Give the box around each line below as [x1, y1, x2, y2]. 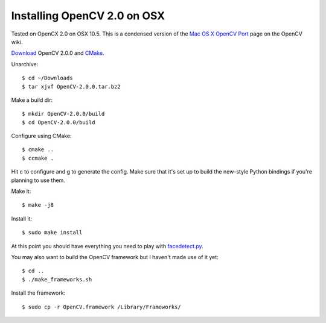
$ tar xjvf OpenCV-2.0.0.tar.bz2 [22, 83, 121, 90]
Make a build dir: [11, 96, 53, 104]
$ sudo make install [22, 229, 83, 236]
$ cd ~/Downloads [22, 75, 73, 81]
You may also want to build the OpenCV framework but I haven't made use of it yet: [11, 253, 219, 260]
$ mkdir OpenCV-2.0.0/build [22, 110, 105, 118]
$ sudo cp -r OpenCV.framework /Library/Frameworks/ [22, 303, 181, 310]
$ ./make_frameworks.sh [22, 276, 92, 283]
